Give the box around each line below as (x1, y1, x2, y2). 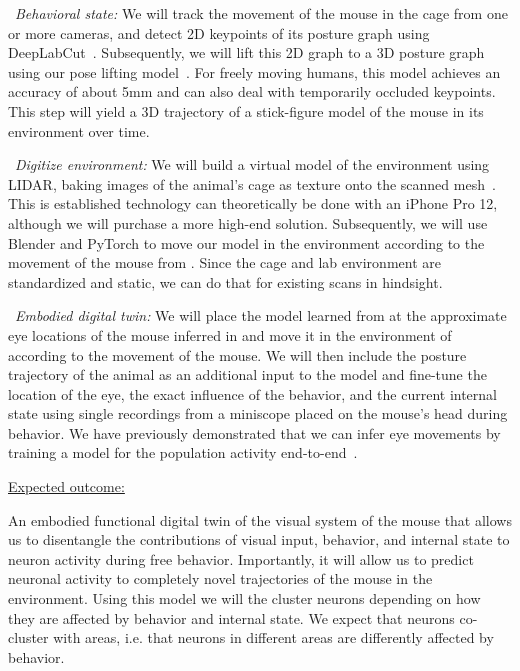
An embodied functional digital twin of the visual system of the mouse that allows (8, 509, 512, 530)
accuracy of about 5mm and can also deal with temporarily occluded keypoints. (8, 81, 496, 102)
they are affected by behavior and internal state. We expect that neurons (8, 607, 455, 628)
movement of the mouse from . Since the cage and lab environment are (8, 252, 441, 273)
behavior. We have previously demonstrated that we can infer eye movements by (8, 422, 501, 443)
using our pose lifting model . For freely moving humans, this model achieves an (8, 61, 501, 82)
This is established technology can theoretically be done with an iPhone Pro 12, (8, 193, 498, 214)
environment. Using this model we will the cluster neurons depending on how (8, 588, 481, 609)
